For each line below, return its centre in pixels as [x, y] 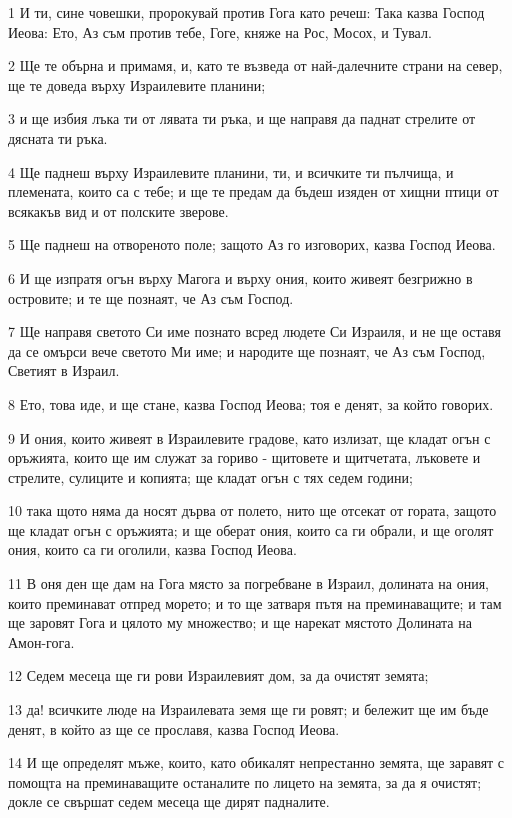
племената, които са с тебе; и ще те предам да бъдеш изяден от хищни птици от [253, 191]
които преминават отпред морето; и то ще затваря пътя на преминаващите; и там [255, 602]
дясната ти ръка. [58, 137]
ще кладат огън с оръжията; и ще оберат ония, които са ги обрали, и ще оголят [251, 529]
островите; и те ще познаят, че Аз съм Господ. [151, 297]
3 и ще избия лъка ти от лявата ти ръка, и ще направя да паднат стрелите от [242, 118]
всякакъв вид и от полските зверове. [118, 210]
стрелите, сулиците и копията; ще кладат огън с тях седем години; [210, 476]
